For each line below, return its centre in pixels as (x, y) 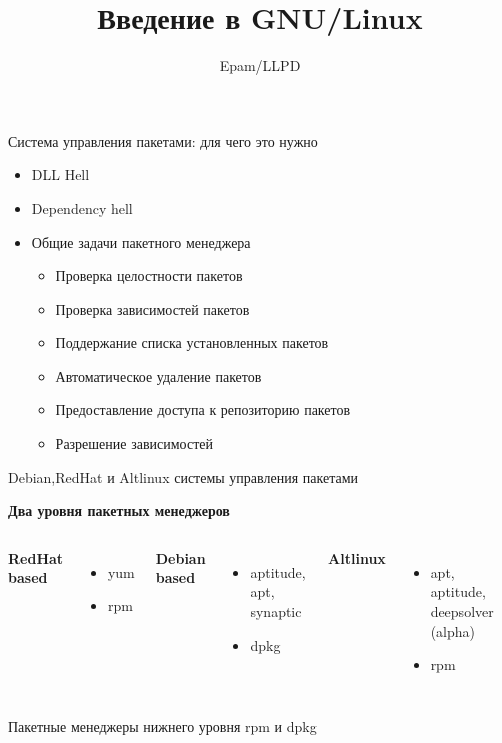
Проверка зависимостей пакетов (152, 308)
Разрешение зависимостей (134, 443)
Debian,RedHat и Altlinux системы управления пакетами (183, 476)
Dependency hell (82, 207)
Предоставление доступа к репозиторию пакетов (203, 409)
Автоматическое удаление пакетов (158, 375)
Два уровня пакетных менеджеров (119, 510)
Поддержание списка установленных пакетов (192, 342)
